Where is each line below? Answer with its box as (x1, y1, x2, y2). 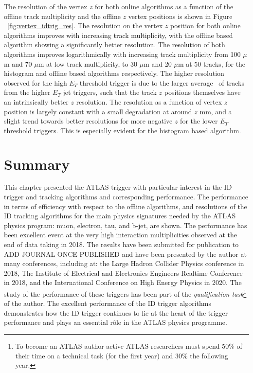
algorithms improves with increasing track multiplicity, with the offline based (4, 30, 233, 40)
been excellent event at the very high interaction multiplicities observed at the (4, 230, 237, 240)
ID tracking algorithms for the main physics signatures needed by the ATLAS (4, 211, 236, 221)
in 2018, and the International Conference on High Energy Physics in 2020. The (4, 277, 242, 287)
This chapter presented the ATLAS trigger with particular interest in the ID (4, 182, 232, 192)
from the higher (4, 87, 51, 97)
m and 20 (144, 58, 172, 69)
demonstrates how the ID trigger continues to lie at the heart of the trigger (4, 307, 228, 318)
